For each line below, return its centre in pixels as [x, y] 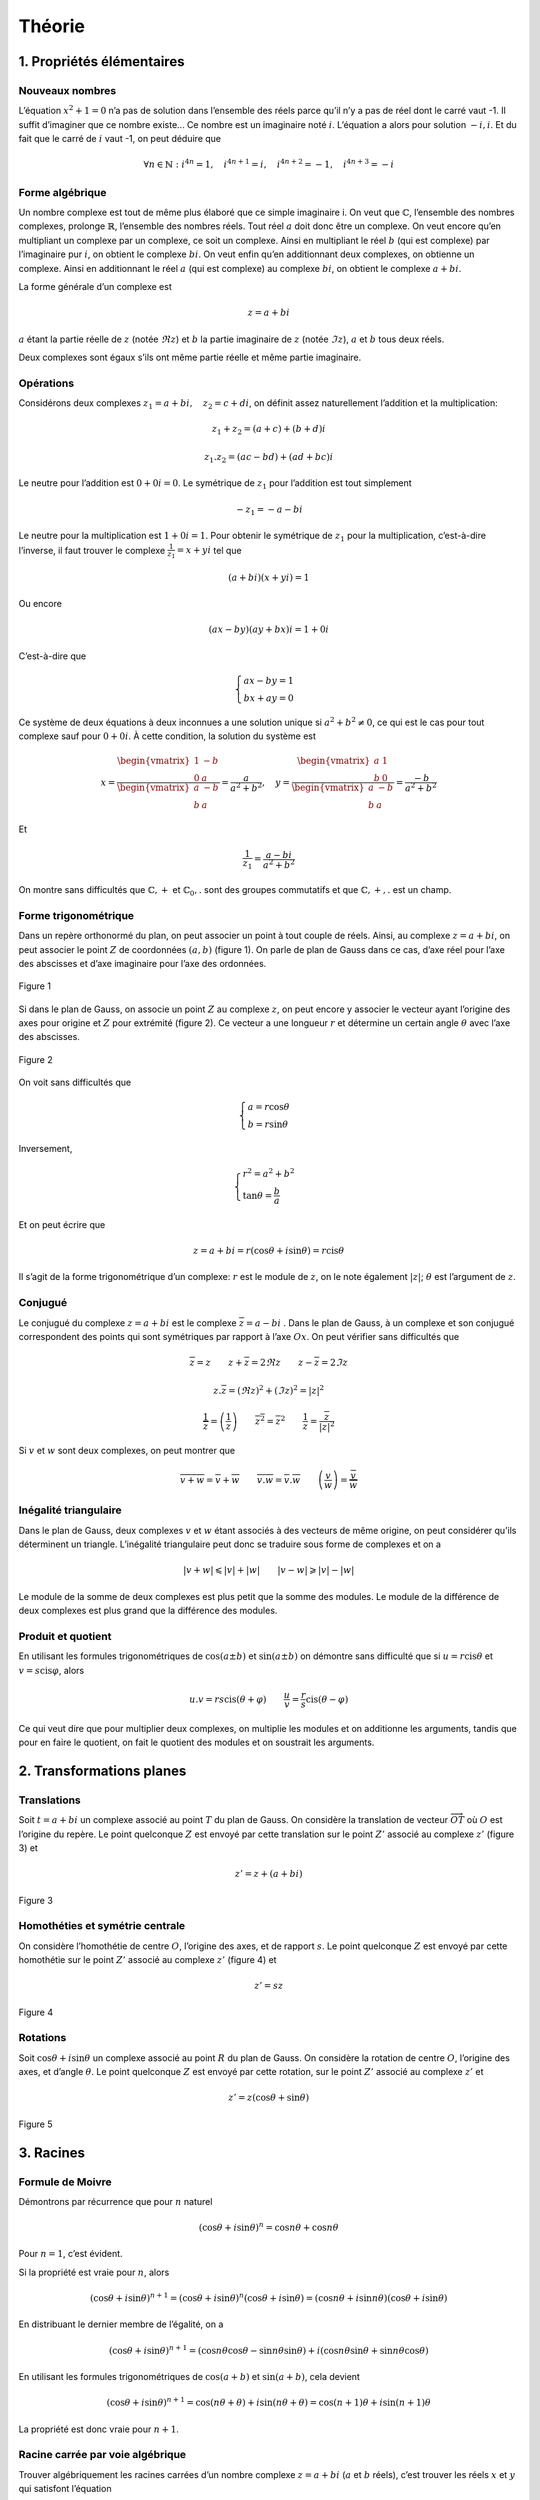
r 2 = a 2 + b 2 [268, 1173]
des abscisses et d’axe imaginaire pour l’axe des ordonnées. [142, 963]
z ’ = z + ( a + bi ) [269, 1874]
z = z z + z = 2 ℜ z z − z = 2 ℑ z [269, 1363]
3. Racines [51, 2152]
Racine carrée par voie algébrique [102, 2455]
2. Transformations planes [102, 1770]
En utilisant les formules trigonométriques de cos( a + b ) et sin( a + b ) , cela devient [189, 2377]
